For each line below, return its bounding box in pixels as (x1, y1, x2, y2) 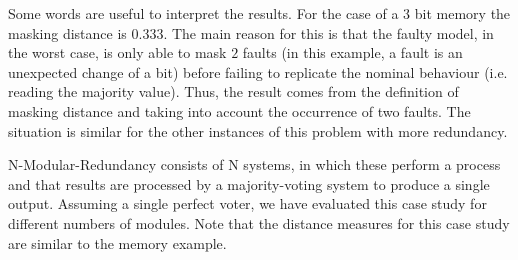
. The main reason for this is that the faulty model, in (163, 22, 494, 43)
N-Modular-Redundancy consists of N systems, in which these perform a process (8, 154, 501, 175)
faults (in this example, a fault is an (242, 42, 463, 63)
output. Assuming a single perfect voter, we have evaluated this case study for (8, 193, 487, 214)
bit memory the (414, 3, 511, 23)
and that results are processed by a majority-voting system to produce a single (8, 173, 490, 194)
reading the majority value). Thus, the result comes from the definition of (8, 81, 459, 102)
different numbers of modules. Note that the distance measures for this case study (8, 212, 510, 233)
